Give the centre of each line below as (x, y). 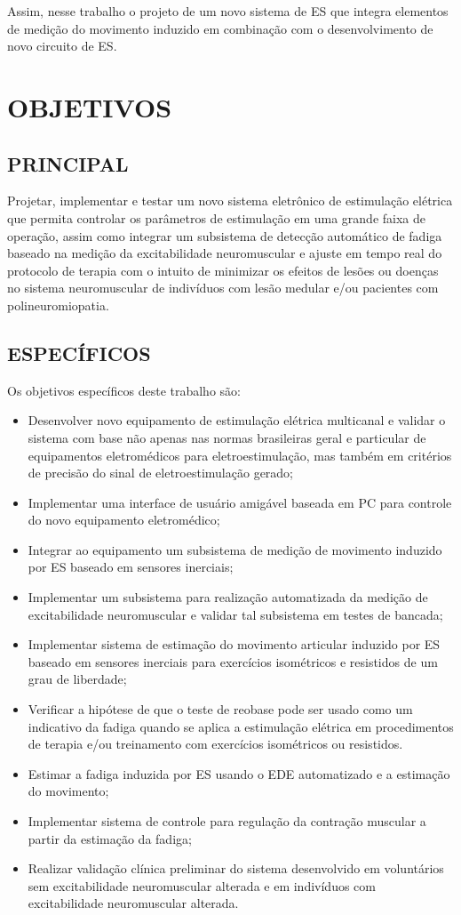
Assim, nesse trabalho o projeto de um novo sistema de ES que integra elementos (228, 11)
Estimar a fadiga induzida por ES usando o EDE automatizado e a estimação (239, 773)
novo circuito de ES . (62, 46)
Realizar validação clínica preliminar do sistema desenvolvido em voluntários (236, 868)
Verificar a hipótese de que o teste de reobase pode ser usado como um (220, 709)
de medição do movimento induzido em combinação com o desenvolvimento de (220, 28)
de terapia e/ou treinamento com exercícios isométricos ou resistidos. (215, 744)
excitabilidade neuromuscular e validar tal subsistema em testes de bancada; (235, 614)
